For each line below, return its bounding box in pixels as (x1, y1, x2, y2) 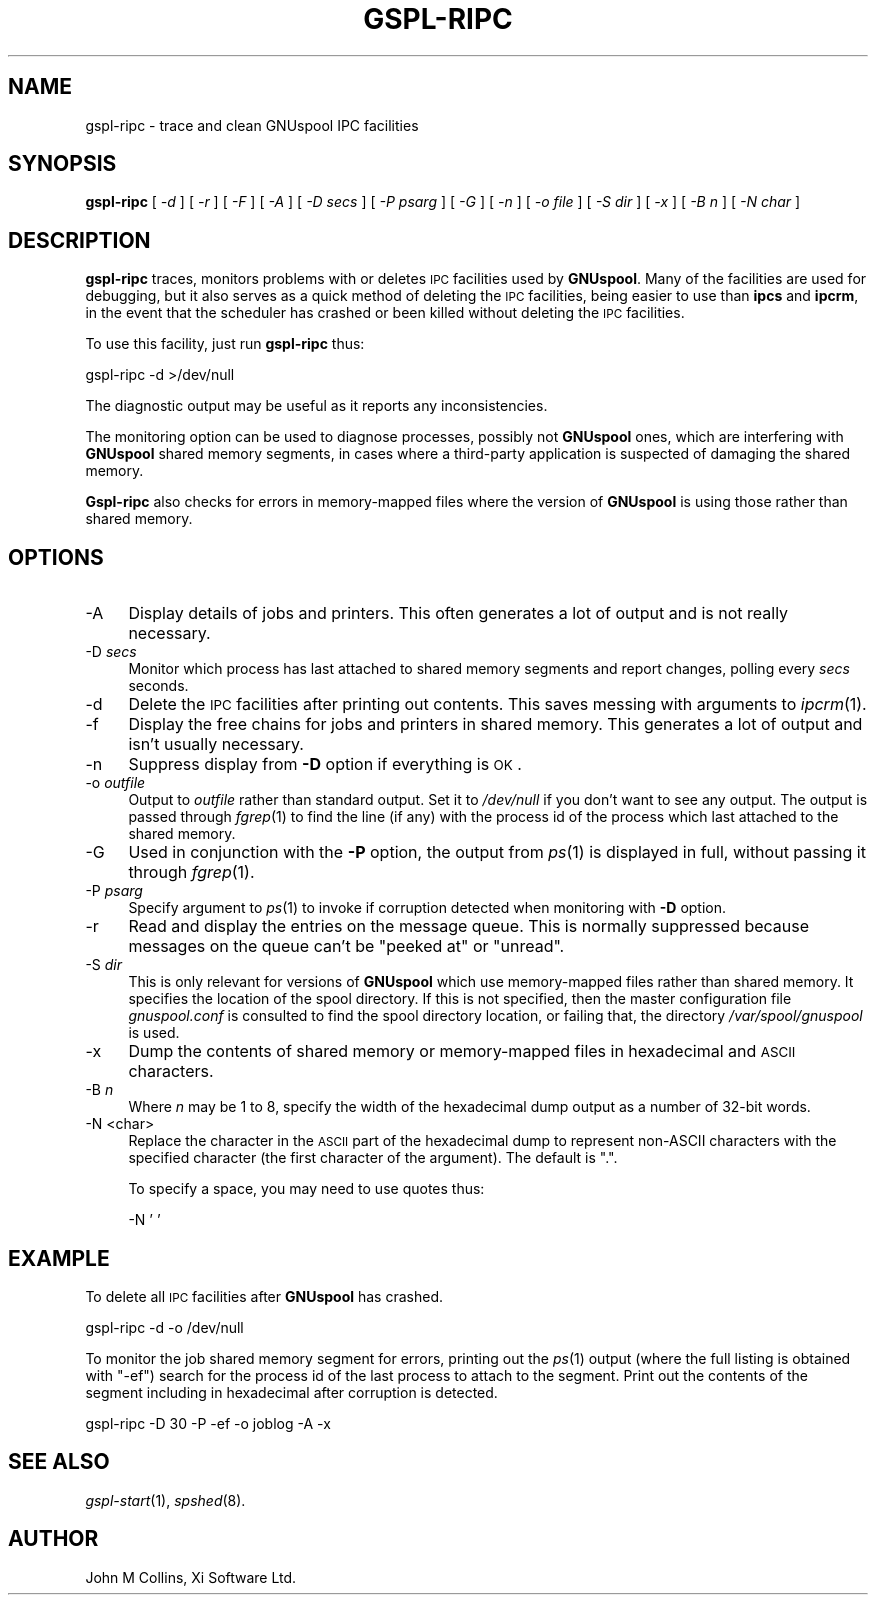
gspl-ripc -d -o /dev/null (85, 1318, 244, 1336)
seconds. (128, 677, 189, 695)
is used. (128, 1024, 180, 1042)
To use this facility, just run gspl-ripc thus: (85, 335, 365, 353)
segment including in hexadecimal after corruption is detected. (85, 1383, 498, 1401)
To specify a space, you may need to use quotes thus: (128, 1180, 485, 1198)
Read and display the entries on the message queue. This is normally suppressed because (128, 916, 810, 937)
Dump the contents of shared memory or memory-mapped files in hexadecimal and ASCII (128, 1041, 796, 1062)
